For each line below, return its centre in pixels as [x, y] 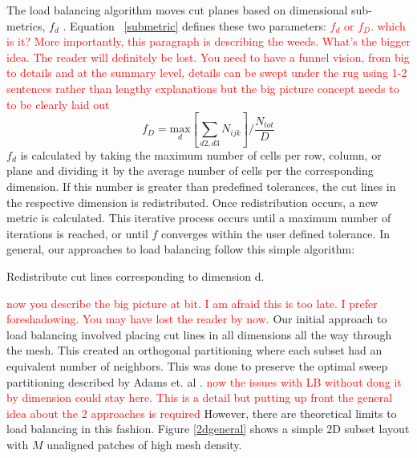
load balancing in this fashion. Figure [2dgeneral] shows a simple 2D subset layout [208, 429]
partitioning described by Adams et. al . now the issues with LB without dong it [204, 381]
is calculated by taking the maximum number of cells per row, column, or [201, 154]
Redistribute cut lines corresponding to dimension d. [136, 276]
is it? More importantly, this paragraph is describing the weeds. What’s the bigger [208, 41]
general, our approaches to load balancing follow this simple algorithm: [181, 249]
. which [388, 25]
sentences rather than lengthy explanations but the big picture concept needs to [203, 88]
